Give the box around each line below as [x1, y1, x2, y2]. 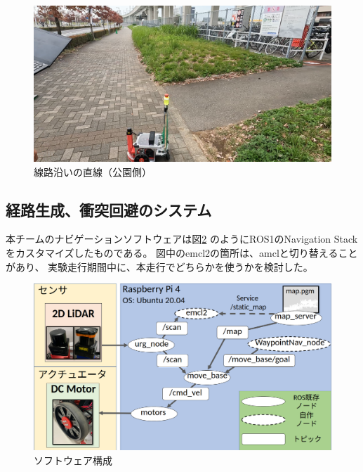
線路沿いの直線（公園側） [34, 164, 152, 179]
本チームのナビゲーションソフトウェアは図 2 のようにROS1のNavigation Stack [6, 231, 358, 246]
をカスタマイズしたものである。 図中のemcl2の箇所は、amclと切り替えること [6, 245, 358, 260]
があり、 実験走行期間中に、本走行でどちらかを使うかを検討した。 [6, 259, 313, 274]
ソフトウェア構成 [34, 452, 112, 467]
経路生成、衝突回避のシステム [6, 198, 212, 220]
